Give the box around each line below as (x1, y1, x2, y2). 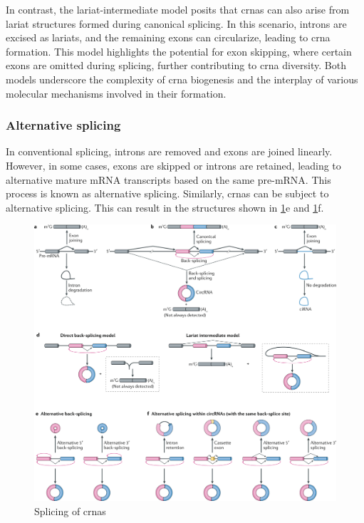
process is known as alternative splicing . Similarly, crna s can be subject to (6, 186, 329, 201)
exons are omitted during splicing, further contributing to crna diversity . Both (6, 58, 346, 73)
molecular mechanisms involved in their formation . (6, 86, 227, 100)
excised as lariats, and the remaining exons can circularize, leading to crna (6, 30, 331, 45)
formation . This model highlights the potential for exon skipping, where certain (6, 43, 352, 58)
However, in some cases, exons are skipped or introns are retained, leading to (6, 157, 341, 172)
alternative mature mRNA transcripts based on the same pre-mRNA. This (6, 172, 331, 187)
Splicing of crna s (34, 503, 106, 518)
